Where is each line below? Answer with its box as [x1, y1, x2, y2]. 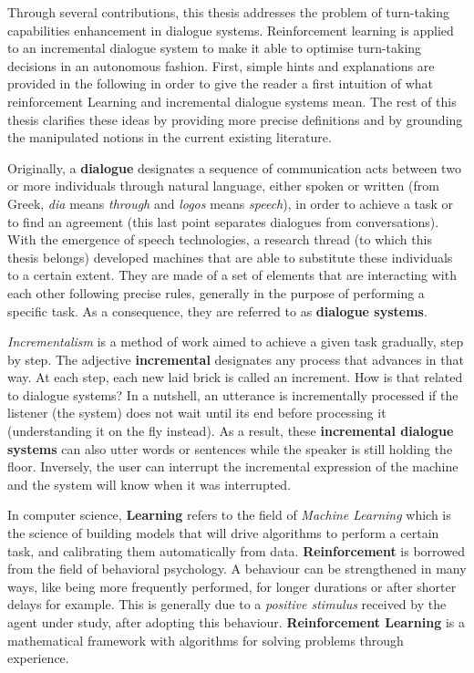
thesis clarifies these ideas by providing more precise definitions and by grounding [7, 109, 463, 129]
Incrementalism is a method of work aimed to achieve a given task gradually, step [7, 332, 464, 351]
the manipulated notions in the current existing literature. [7, 128, 332, 147]
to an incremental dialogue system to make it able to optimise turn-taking [7, 38, 422, 57]
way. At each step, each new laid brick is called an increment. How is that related [7, 368, 463, 387]
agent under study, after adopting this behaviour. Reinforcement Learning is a [7, 613, 465, 631]
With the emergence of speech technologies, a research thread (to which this [7, 230, 432, 249]
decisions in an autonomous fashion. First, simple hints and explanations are [7, 56, 435, 75]
